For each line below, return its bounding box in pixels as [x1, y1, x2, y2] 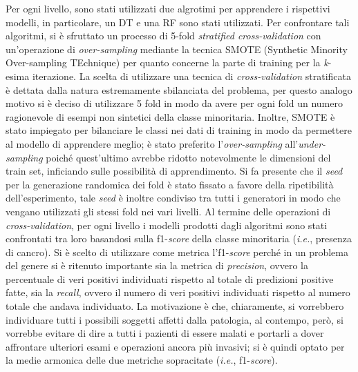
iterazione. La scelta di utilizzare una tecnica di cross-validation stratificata [32, 68, 351, 83]
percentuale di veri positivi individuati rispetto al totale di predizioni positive [6, 271, 334, 286]
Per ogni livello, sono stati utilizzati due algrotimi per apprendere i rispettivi [6, 1, 330, 15]
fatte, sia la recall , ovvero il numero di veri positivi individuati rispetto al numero [6, 285, 350, 300]
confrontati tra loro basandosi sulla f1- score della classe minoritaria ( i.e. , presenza [6, 231, 352, 246]
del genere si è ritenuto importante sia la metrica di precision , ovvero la [6, 258, 309, 273]
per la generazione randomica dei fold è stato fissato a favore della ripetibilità [6, 177, 334, 191]
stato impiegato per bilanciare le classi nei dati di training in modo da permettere [6, 123, 352, 137]
